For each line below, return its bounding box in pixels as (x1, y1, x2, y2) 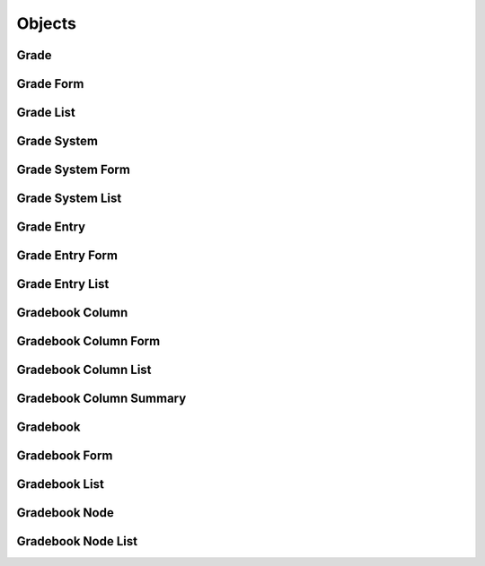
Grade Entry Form (16, 248, 119, 264)
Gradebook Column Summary (16, 391, 187, 406)
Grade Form (16, 76, 84, 91)
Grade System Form (16, 162, 130, 178)
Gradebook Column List (16, 362, 152, 378)
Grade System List (16, 191, 122, 206)
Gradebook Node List (16, 534, 138, 549)
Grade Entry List (16, 276, 110, 292)
